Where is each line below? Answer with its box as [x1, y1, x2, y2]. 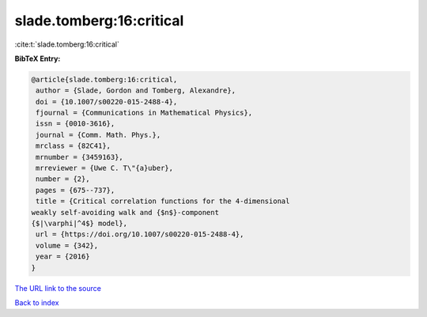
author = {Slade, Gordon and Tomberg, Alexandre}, [36, 86, 236, 95]
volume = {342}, [36, 241, 99, 250]
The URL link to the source [14, 283, 102, 292]
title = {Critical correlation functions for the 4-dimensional [36, 197, 290, 206]
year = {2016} [36, 252, 90, 261]
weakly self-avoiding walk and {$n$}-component [31, 208, 219, 217]
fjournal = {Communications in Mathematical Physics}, [36, 108, 253, 118]
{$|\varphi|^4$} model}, [31, 219, 128, 228]
